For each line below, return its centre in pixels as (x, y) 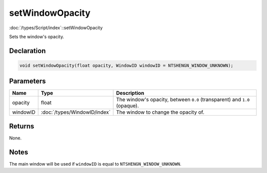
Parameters (27, 81)
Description (130, 93)
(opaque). (127, 106)
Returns (22, 126)
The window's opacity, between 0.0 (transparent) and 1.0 (183, 100)
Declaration (27, 51)
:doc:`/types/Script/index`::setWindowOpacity (56, 28)
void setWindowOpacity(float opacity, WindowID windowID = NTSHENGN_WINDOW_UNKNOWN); (126, 65)
